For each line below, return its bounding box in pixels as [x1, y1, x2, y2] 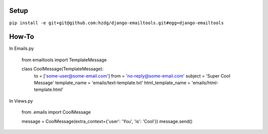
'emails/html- [191, 80, 219, 86]
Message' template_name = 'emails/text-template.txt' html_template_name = [34, 80, 191, 86]
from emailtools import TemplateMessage [21, 57, 107, 63]
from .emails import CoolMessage [21, 109, 91, 115]
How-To [9, 33, 34, 41]
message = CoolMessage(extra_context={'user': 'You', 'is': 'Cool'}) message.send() [21, 118, 193, 124]
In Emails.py [9, 45, 34, 51]
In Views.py [9, 98, 33, 104]
